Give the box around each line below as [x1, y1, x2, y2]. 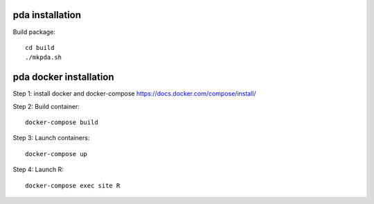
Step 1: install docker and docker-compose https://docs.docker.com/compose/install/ [12, 90, 256, 98]
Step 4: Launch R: [12, 165, 64, 173]
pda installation [12, 9, 82, 21]
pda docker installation [12, 71, 114, 83]
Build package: [12, 28, 55, 36]
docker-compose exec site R [25, 181, 121, 189]
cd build [25, 44, 55, 51]
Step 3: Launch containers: [12, 134, 90, 142]
